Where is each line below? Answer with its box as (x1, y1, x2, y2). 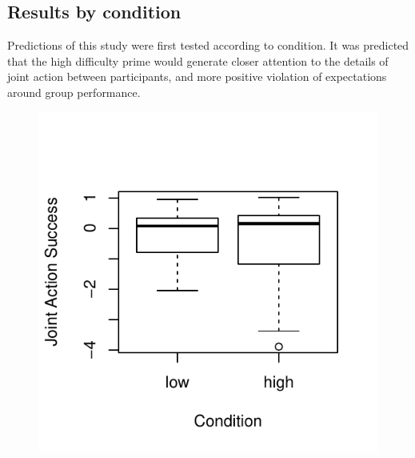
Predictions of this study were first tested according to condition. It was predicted (7, 37, 409, 54)
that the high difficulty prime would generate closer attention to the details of (7, 52, 389, 69)
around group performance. (7, 83, 141, 100)
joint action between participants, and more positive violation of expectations (7, 68, 387, 85)
